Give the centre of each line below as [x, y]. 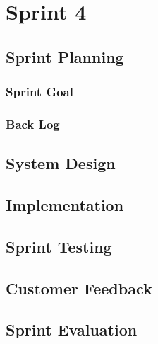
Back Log [33, 124]
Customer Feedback [79, 288]
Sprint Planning [65, 56]
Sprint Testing [59, 246]
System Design [61, 163]
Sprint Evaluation [72, 329]
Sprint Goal [39, 92]
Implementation [65, 205]
